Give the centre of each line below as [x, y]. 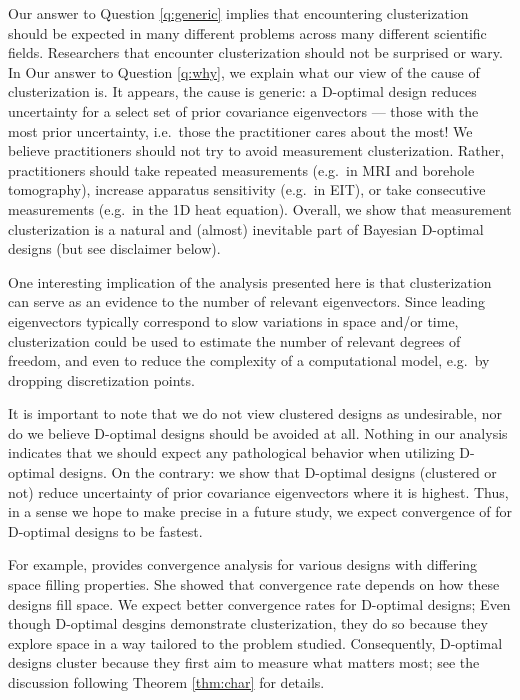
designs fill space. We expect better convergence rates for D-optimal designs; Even [259, 603]
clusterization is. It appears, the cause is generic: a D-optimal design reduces [242, 91]
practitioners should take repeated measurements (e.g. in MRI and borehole [241, 169]
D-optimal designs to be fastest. [105, 530]
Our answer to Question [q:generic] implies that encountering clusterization [238, 13]
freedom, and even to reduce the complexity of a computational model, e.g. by [249, 360]
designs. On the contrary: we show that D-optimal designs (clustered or [278, 472]
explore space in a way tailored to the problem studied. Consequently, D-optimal [255, 642]
